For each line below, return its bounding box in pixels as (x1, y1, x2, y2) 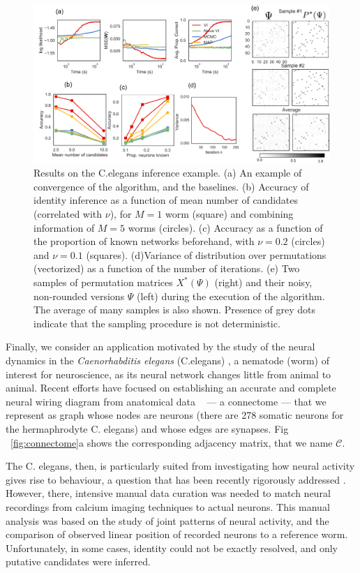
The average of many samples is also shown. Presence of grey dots (33, 302, 316, 317)
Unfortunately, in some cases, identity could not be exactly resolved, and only (6, 540, 338, 555)
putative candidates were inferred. (6, 554, 151, 569)
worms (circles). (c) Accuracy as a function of (128, 220, 323, 235)
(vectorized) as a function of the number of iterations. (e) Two (33, 261, 300, 276)
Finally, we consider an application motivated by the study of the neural (6, 339, 315, 354)
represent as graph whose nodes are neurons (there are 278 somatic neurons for (6, 408, 344, 422)
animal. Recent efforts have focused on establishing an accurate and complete (6, 380, 336, 395)
